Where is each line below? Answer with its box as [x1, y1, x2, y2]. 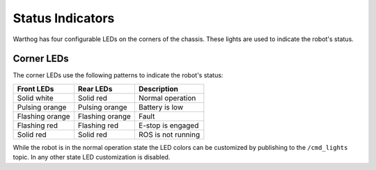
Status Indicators [13, 10, 115, 26]
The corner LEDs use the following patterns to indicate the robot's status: [13, 71, 224, 79]
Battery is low [138, 102, 184, 111]
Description [138, 84, 179, 93]
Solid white [17, 93, 54, 102]
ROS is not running [138, 130, 201, 139]
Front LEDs [17, 84, 54, 93]
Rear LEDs [77, 84, 113, 93]
